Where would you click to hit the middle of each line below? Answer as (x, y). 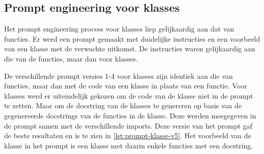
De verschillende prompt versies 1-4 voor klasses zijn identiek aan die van (118, 75)
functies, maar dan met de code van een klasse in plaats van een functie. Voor (126, 86)
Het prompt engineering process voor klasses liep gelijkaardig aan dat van (119, 29)
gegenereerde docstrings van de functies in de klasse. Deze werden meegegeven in (130, 115)
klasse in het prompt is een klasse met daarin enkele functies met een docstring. (129, 145)
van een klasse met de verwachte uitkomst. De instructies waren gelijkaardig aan (130, 49)
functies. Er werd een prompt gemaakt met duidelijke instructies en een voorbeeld (132, 38)
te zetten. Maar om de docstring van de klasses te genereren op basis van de (123, 105)
